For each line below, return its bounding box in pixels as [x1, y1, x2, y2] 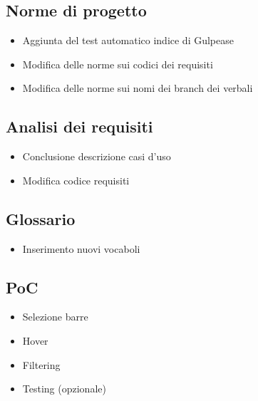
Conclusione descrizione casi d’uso [22, 149, 171, 164]
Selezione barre [22, 309, 88, 324]
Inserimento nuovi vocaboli [22, 241, 140, 256]
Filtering [22, 357, 61, 372]
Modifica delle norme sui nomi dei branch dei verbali [22, 80, 253, 95]
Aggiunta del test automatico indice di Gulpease [22, 33, 234, 48]
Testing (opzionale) [22, 381, 106, 396]
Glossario [6, 207, 76, 229]
